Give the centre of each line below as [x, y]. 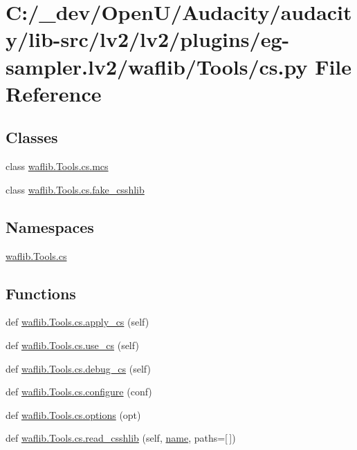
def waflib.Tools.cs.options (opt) [73, 414]
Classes [32, 137]
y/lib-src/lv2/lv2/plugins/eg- [148, 39]
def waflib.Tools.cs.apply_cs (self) [77, 322]
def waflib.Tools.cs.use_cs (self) [72, 345]
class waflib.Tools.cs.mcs [57, 166]
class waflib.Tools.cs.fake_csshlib [75, 189]
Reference [54, 93]
